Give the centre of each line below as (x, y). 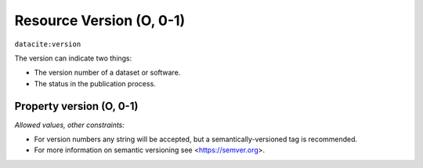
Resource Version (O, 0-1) (100, 20)
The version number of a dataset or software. (107, 73)
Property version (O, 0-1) (76, 106)
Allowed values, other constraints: (70, 125)
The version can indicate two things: (73, 58)
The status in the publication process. (95, 83)
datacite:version (48, 44)
